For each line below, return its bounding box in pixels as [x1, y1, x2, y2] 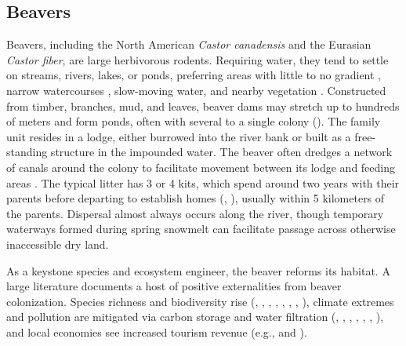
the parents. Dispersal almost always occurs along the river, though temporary [6, 205, 384, 221]
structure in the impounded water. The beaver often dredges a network [50, 144, 393, 160]
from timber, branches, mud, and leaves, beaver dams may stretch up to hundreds [6, 97, 400, 114]
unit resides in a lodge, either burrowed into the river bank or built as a [6, 128, 351, 144]
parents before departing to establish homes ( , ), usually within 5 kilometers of [6, 190, 385, 206]
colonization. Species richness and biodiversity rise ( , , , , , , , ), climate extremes [6, 293, 394, 309]
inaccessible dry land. [6, 235, 109, 252]
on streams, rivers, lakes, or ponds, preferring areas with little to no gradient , [6, 67, 382, 83]
